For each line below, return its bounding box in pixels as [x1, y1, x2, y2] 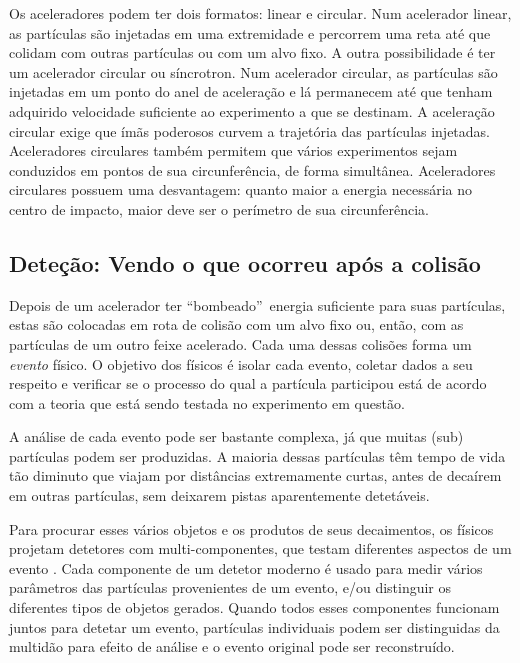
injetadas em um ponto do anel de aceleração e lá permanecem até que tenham [9, 81, 493, 102]
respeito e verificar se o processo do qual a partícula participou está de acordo [9, 373, 487, 394]
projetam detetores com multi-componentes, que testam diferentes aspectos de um [9, 538, 512, 559]
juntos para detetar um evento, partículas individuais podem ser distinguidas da [9, 616, 500, 637]
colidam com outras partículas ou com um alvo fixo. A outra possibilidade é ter [9, 42, 496, 63]
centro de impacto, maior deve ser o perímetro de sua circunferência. [9, 198, 429, 219]
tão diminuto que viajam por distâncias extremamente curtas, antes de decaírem [9, 465, 502, 486]
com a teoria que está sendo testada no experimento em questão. [9, 392, 405, 413]
